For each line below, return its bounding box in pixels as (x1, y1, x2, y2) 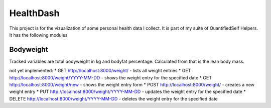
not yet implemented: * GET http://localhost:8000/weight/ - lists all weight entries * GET (9, 68, 191, 74)
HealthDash (9, 8, 60, 19)
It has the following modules (9, 32, 68, 38)
